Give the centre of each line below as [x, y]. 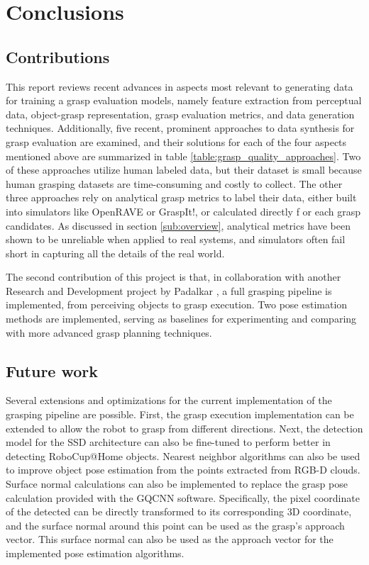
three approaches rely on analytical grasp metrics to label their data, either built [181, 197]
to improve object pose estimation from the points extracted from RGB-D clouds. [183, 470]
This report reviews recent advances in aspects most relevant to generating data [180, 86]
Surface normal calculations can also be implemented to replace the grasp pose [177, 484]
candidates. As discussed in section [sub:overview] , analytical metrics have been [178, 225]
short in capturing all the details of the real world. [115, 253]
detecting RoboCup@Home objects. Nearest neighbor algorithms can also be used [183, 455]
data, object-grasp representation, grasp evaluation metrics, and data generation [180, 114]
